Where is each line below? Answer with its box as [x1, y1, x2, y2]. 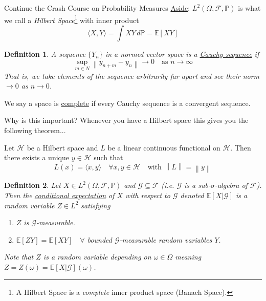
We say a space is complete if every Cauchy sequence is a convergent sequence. [4, 97, 251, 108]
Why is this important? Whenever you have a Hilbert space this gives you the [4, 115, 249, 125]
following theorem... [4, 125, 66, 136]
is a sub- [184, 180, 211, 190]
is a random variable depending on [43, 251, 151, 262]
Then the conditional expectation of [4, 190, 115, 200]
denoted [180, 190, 204, 200]
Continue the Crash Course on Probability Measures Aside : [4, 3, 190, 13]
